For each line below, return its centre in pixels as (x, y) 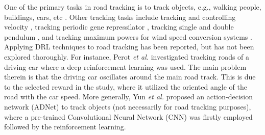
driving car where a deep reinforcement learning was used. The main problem (125, 66)
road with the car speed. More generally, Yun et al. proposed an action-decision (128, 97)
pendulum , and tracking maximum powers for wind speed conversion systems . (128, 36)
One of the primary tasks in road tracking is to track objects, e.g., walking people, (133, 7)
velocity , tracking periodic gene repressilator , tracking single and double (119, 27)
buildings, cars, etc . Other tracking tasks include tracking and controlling (120, 17)
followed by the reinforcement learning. (65, 127)
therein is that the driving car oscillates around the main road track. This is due (130, 77)
